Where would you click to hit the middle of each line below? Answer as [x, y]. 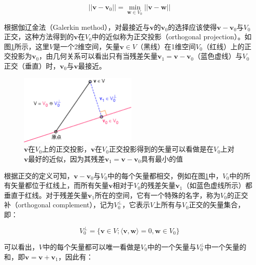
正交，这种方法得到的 [39, 37]
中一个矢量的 [225, 247]
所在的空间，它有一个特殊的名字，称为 [158, 195]
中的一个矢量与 [172, 247]
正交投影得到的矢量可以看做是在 [161, 149]
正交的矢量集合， [217, 205]
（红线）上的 [223, 46]
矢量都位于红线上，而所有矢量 [60, 185]
